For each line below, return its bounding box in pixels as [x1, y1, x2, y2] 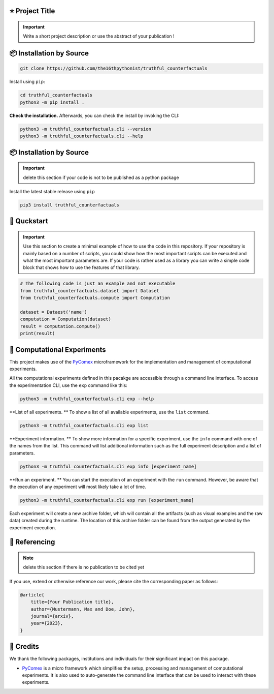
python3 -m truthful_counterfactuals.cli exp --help [20, 396, 154, 402]
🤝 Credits [9, 642, 40, 651]
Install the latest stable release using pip [9, 188, 95, 194]
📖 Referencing [9, 538, 55, 547]
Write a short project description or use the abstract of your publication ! [23, 33, 175, 39]
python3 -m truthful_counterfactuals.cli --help [20, 133, 144, 139]
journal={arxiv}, [30, 613, 74, 619]
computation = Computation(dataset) [20, 316, 112, 322]
